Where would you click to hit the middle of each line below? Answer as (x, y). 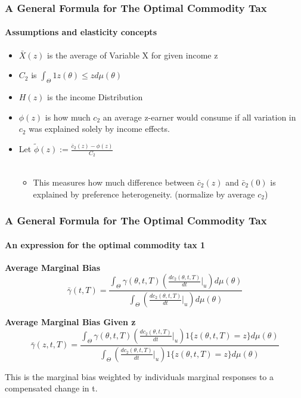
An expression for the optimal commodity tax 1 (105, 244)
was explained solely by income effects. (99, 129)
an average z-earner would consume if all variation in (199, 117)
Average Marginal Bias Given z (70, 322)
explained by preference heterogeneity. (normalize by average (144, 194)
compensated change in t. (51, 388)
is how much (68, 117)
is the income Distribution (95, 97)
